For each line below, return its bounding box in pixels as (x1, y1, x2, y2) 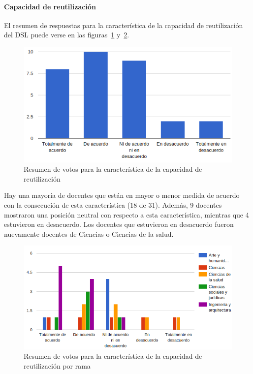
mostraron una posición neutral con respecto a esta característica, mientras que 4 (4, 209, 249, 219)
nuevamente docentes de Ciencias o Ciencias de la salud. (4, 228, 174, 239)
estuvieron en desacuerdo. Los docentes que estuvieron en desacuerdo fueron (4, 219, 234, 229)
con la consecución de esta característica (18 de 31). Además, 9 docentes (4, 200, 222, 210)
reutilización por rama (24, 360, 91, 371)
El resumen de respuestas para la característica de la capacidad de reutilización (4, 20, 243, 30)
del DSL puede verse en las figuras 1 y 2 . (4, 30, 129, 40)
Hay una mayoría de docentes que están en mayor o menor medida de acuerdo (4, 190, 240, 200)
